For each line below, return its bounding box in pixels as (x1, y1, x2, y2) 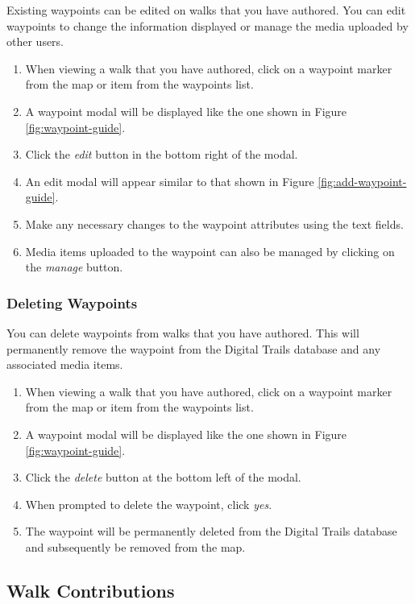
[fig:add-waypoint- (317, 172, 407, 189)
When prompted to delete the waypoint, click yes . (25, 495, 272, 512)
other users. (6, 33, 64, 50)
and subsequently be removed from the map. (25, 538, 246, 555)
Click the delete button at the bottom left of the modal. (25, 469, 301, 486)
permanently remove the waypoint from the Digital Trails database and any (6, 340, 381, 357)
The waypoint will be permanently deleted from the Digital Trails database (25, 523, 397, 540)
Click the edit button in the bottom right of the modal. (25, 146, 298, 163)
